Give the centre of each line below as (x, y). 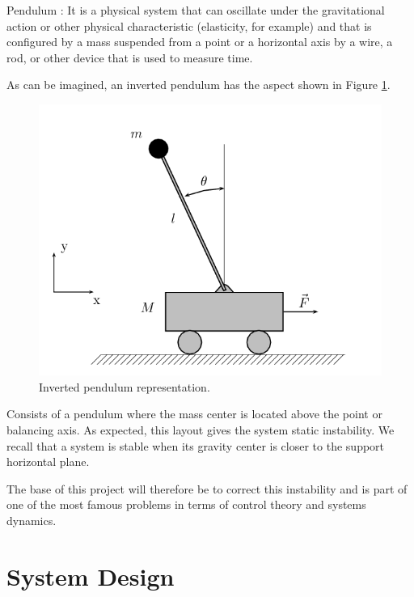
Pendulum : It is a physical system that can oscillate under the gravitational (196, 10)
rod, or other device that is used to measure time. (130, 57)
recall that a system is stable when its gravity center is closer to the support (196, 445)
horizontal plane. (48, 462)
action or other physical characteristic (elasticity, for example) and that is (189, 25)
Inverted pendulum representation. (125, 386)
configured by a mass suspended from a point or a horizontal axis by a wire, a (200, 42)
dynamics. (32, 520)
